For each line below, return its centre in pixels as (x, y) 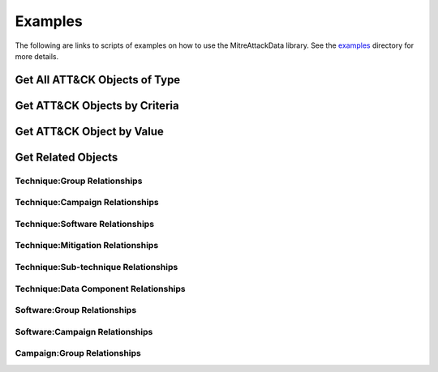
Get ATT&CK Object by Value (89, 131)
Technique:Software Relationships (84, 224)
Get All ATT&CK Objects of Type (98, 80)
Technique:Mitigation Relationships (87, 246)
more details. (37, 56)
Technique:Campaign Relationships (87, 203)
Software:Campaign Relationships (84, 331)
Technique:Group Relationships (79, 181)
